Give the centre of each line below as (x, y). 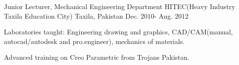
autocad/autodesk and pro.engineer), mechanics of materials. (94, 41)
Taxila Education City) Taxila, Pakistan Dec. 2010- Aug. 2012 (96, 16)
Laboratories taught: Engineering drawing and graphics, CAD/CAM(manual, (119, 32)
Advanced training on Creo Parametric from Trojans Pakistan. (97, 57)
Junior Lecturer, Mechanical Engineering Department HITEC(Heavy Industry (120, 6)
